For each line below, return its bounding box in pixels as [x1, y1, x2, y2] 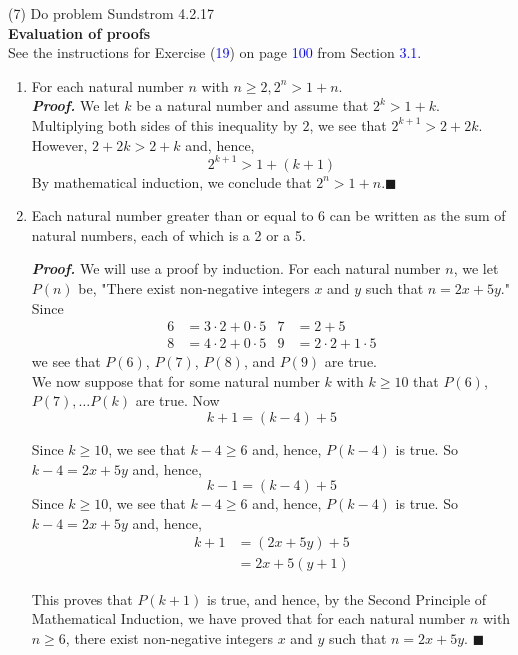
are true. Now [135, 390, 220, 411]
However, [31, 134, 88, 155]
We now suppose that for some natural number [31, 370, 320, 391]
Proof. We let [31, 95, 120, 116]
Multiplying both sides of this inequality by [31, 114, 298, 135]
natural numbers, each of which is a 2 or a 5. [31, 224, 306, 245]
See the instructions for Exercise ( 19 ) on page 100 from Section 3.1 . [8, 42, 422, 63]
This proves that [31, 588, 133, 609]
